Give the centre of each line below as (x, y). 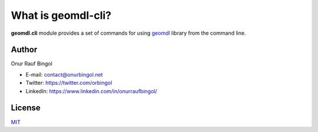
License (26, 108)
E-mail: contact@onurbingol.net (64, 74)
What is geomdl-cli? (61, 15)
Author (24, 50)
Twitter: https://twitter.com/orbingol (69, 83)
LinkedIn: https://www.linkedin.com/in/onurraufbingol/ (91, 91)
